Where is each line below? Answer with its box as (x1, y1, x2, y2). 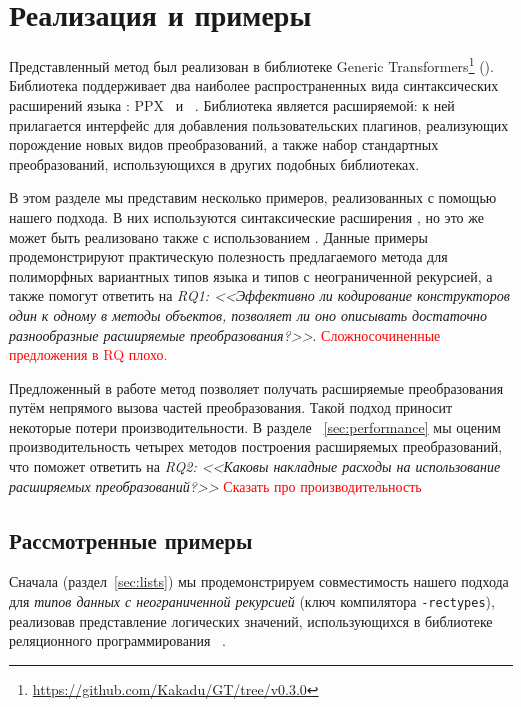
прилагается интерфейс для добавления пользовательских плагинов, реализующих (9, 114, 509, 135)
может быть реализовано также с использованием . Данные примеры (9, 226, 428, 247)
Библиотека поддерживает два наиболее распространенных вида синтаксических (9, 75, 499, 96)
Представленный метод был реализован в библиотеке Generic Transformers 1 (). (9, 53, 494, 76)
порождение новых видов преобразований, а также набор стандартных (9, 134, 439, 155)
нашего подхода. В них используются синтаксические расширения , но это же (9, 206, 484, 227)
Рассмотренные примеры (9, 524, 253, 555)
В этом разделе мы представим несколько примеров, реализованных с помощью (9, 187, 497, 208)
